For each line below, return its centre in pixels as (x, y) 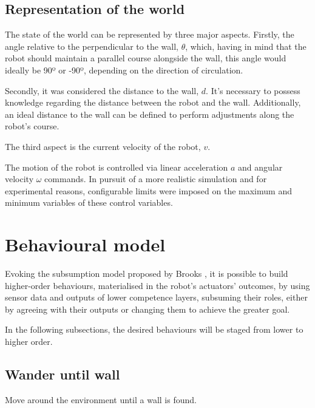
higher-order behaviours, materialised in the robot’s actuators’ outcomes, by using (157, 285)
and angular (260, 167)
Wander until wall (63, 374)
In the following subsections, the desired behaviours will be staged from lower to (154, 329)
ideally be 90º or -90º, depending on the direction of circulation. (124, 70)
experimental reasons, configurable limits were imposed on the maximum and (148, 190)
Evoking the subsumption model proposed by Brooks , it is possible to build (147, 274)
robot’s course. (32, 126)
